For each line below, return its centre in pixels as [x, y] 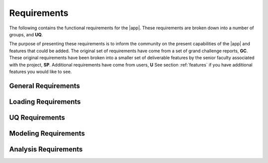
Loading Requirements [45, 102]
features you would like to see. [40, 72]
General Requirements [45, 86]
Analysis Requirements [46, 149]
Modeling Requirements [47, 133]
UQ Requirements [37, 118]
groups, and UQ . [26, 34]
